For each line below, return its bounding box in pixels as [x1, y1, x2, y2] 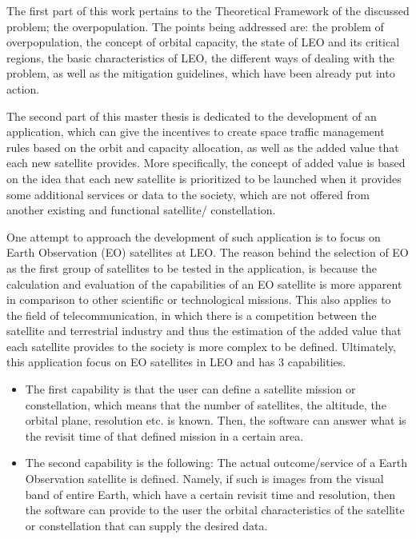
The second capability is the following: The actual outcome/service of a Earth [25, 454, 408, 471]
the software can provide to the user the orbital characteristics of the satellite [25, 501, 405, 518]
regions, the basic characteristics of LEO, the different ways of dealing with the [6, 49, 394, 66]
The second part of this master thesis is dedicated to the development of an [6, 107, 377, 124]
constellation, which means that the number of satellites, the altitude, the [25, 396, 386, 413]
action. [6, 80, 40, 97]
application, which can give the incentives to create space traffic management [6, 123, 385, 140]
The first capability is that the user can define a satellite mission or [25, 381, 356, 397]
